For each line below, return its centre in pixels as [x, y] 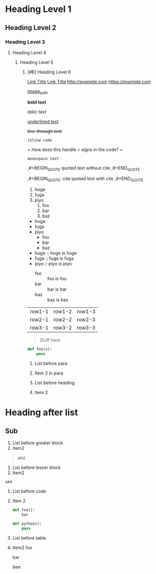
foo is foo [57, 279]
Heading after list [42, 413]
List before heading [55, 383]
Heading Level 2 [31, 28]
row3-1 [39, 328]
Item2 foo [22, 548]
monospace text [43, 159]
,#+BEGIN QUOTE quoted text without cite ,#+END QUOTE [84, 168]
